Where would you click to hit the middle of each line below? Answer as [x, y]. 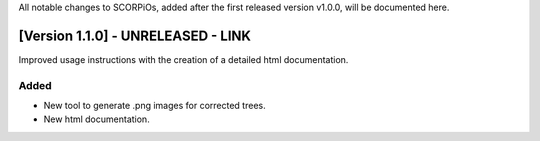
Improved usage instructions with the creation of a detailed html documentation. [183, 59]
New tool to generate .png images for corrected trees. [154, 106]
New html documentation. [96, 119]
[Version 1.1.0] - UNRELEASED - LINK [135, 35]
